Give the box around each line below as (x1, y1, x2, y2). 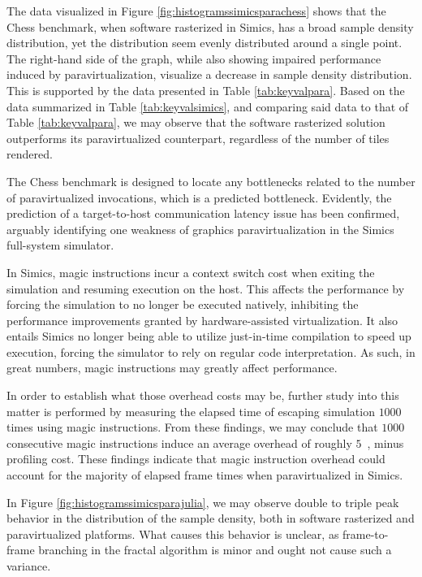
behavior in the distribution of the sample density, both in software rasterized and (6, 510, 415, 527)
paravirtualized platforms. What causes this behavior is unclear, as (6, 525, 339, 542)
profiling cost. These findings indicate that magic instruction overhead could (6, 450, 385, 467)
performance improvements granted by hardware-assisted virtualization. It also (6, 311, 398, 328)
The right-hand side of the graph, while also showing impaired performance (6, 50, 381, 67)
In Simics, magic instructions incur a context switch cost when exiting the (6, 263, 375, 280)
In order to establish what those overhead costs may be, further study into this (6, 387, 399, 404)
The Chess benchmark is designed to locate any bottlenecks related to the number (6, 172, 416, 189)
